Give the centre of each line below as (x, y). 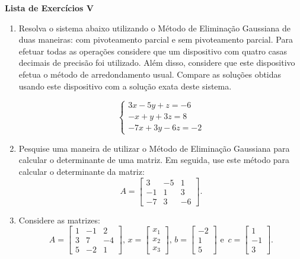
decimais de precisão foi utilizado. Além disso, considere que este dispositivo (157, 63)
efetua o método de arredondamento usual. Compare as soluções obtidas (150, 74)
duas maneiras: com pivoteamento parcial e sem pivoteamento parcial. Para (156, 39)
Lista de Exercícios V (49, 8)
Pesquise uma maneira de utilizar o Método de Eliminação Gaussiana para (154, 148)
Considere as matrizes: (59, 220)
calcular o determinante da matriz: (82, 171)
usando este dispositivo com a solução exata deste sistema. (125, 86)
